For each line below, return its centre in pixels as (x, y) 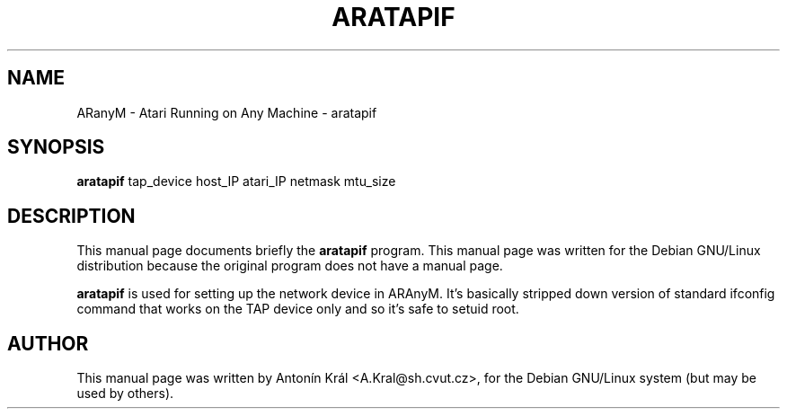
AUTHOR (48, 343)
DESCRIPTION (71, 216)
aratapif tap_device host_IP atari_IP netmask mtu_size (236, 181)
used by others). (125, 394)
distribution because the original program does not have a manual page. (290, 266)
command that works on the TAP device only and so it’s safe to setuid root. (298, 309)
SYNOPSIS (56, 147)
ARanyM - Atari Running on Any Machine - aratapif (227, 112)
